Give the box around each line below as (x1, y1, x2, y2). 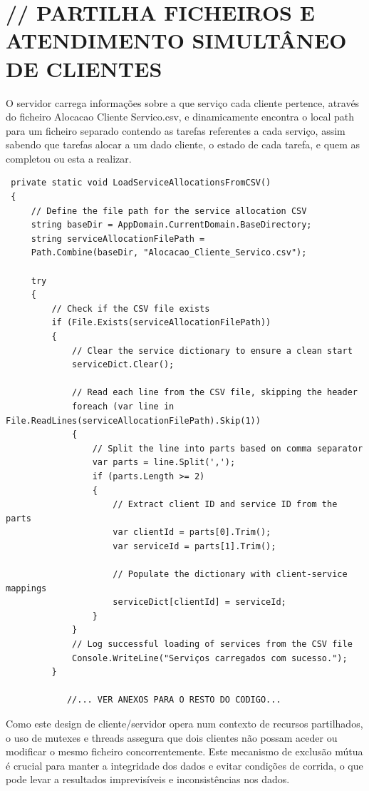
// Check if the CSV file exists (51, 303, 210, 314)
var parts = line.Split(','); (92, 457, 236, 468)
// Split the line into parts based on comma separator (92, 443, 363, 454)
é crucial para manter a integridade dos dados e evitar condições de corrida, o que (6, 757, 363, 772)
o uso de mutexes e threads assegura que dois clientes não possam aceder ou (6, 730, 338, 745)
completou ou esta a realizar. (6, 150, 132, 165)
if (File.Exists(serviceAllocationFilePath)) (51, 317, 271, 328)
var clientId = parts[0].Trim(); (113, 527, 271, 538)
